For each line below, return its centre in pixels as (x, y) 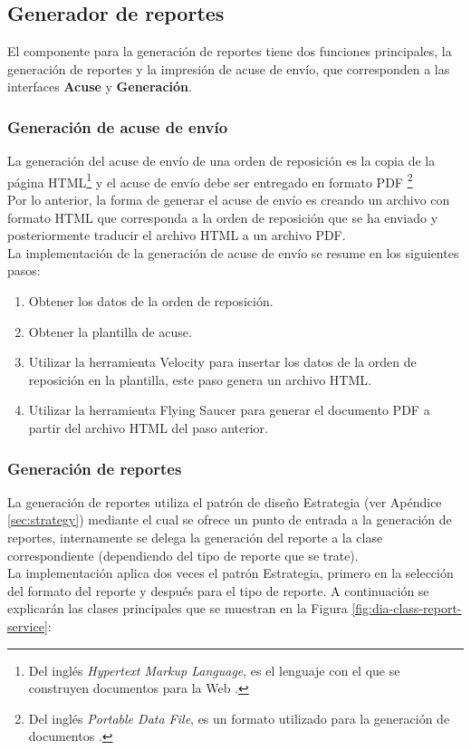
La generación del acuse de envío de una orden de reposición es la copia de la (221, 161)
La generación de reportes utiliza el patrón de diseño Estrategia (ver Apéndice (225, 501)
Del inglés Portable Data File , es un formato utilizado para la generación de (239, 718)
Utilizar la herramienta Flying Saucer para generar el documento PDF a (229, 410)
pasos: (24, 270)
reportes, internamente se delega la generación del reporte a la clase (195, 537)
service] (28, 625)
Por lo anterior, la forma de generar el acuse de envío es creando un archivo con (229, 200)
